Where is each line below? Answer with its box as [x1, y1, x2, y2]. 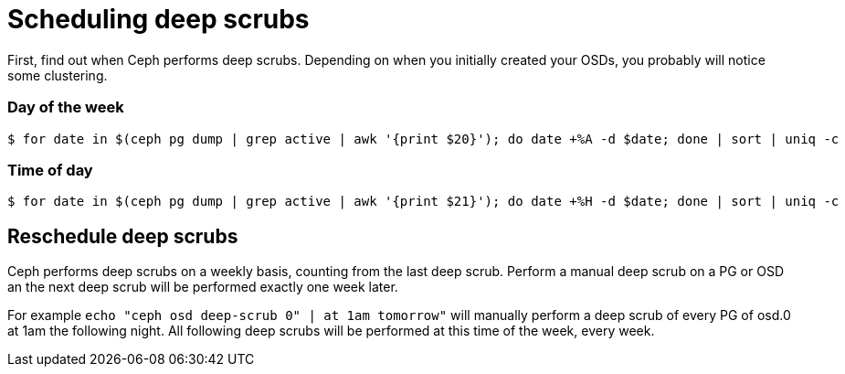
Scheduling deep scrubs [7, 4, 310, 35]
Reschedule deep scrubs [7, 224, 238, 248]
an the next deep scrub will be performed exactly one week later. [7, 279, 398, 295]
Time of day [7, 160, 93, 179]
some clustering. [7, 67, 108, 83]
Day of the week [7, 98, 124, 117]
